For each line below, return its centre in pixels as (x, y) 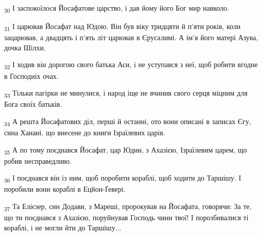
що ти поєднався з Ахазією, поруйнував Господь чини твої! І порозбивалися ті (126, 217)
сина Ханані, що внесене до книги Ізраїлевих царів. (85, 132)
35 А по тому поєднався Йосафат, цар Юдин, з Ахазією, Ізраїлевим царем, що (126, 150)
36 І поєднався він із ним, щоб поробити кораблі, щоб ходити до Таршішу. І (123, 179)
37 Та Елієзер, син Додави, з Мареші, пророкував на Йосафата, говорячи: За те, (128, 207)
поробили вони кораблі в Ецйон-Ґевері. (65, 189)
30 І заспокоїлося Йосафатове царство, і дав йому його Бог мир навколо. (117, 8)
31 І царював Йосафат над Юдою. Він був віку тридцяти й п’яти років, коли (122, 27)
